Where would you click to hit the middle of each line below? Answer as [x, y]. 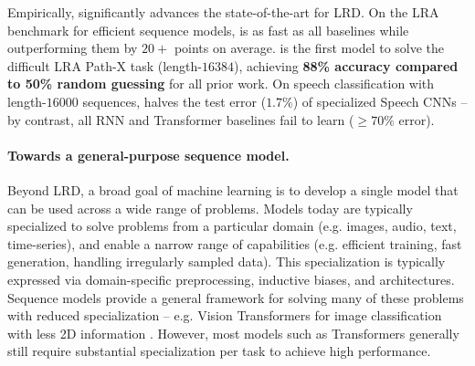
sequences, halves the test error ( [174, 101]
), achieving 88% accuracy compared [346, 65]
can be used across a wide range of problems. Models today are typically [210, 208]
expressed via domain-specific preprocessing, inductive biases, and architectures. [231, 279]
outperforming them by [73, 48]
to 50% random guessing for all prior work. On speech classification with [221, 84]
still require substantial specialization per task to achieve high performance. [219, 351]
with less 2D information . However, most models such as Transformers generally [233, 333]
